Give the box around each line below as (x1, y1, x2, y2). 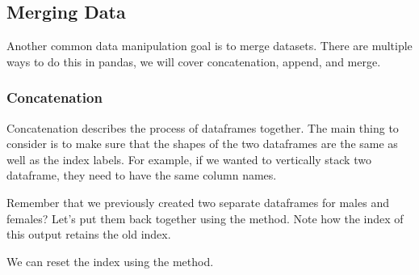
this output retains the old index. (6, 226, 171, 243)
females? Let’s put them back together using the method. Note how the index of (6, 209, 404, 226)
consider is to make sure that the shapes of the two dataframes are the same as (6, 135, 398, 152)
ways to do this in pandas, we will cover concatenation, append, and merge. (6, 53, 381, 70)
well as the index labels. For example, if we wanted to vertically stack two (6, 150, 371, 167)
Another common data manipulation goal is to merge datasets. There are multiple (6, 37, 413, 54)
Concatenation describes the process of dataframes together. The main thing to (6, 119, 399, 136)
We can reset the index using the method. (6, 252, 214, 269)
